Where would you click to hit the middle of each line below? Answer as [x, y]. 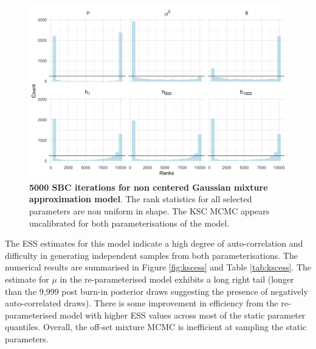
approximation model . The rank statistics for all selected [141, 199]
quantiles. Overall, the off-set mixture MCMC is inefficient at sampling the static [156, 327]
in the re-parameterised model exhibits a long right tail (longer [177, 279]
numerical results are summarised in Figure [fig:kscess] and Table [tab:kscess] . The [158, 267]
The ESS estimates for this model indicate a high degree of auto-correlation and [154, 243]
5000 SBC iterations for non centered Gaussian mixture [149, 187]
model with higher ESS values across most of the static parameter [183, 315]
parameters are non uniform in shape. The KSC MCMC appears [149, 211]
